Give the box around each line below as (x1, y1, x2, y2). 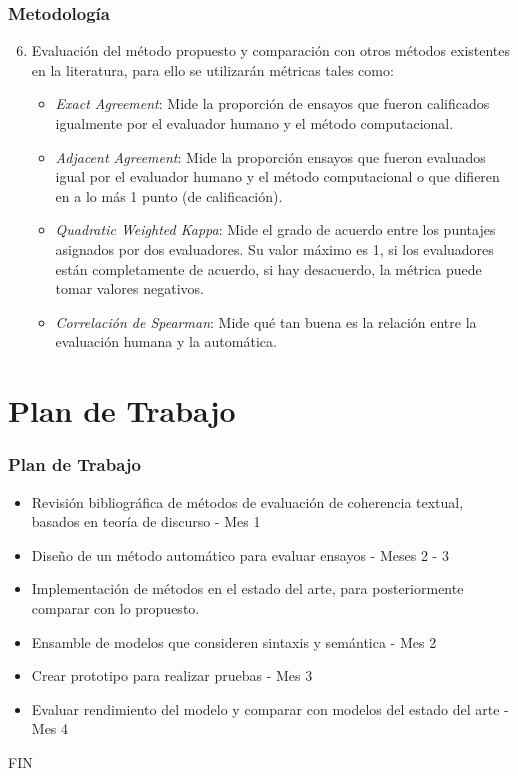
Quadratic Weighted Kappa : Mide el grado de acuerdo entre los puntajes (55, 219, 496, 240)
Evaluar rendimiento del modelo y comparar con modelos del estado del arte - (31, 698, 509, 719)
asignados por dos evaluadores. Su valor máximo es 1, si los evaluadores (55, 238, 494, 259)
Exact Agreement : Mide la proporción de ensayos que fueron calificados (55, 93, 490, 114)
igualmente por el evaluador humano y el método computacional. (55, 113, 454, 133)
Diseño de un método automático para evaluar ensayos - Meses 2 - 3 (31, 544, 449, 565)
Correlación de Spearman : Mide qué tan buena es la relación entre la (55, 311, 477, 332)
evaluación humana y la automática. (55, 331, 277, 352)
